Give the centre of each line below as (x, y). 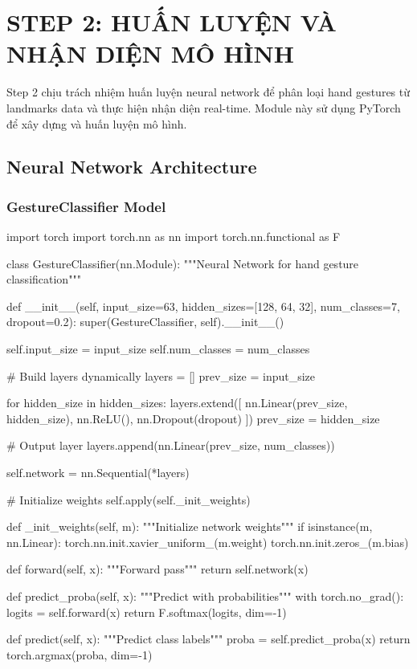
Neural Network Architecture (132, 167)
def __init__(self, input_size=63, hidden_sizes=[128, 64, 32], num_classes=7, (203, 306)
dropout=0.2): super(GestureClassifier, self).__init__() (145, 322)
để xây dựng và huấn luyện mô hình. (97, 123)
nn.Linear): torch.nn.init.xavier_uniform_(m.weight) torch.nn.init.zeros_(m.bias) (208, 542)
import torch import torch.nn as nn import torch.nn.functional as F (174, 237)
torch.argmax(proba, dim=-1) (80, 654)
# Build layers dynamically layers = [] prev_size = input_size (161, 375)
